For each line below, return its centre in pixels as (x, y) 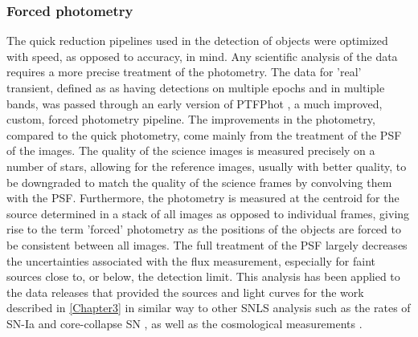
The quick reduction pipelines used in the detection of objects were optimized (197, 41)
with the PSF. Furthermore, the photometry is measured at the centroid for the (203, 198)
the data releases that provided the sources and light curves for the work (185, 292)
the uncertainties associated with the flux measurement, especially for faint (191, 260)
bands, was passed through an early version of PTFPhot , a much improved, (195, 103)
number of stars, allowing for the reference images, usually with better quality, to (207, 166)
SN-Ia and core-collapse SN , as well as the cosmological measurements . (184, 323)
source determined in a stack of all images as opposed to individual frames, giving (208, 213)
